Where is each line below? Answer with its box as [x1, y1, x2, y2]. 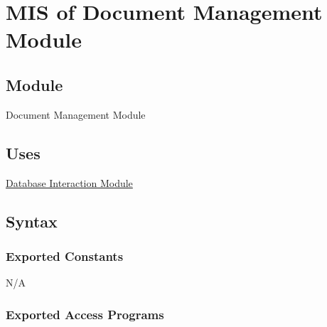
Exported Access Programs [6, 305, 164, 323]
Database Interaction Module [6, 175, 133, 190]
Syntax [6, 210, 58, 232]
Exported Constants [6, 247, 124, 264]
